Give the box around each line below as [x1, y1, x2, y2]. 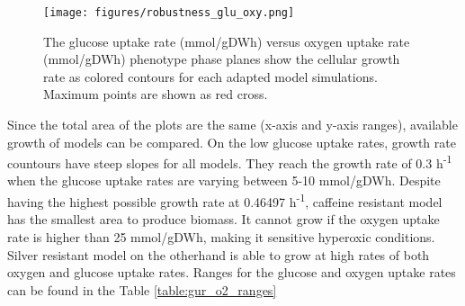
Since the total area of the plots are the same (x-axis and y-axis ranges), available [7, 115, 458, 134]
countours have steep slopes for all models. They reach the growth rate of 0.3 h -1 [7, 151, 452, 172]
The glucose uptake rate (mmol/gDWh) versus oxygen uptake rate [43, 31, 410, 50]
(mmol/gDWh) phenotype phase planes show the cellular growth [43, 49, 400, 68]
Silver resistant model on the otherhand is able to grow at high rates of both [7, 245, 430, 264]
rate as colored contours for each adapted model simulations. [43, 67, 378, 85]
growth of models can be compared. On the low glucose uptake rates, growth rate [7, 132, 456, 151]
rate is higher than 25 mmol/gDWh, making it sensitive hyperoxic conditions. [7, 227, 435, 246]
